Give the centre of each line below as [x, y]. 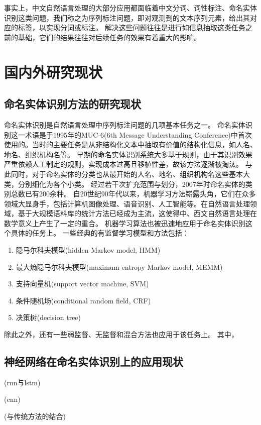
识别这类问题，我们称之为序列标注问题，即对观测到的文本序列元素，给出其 [127, 17]
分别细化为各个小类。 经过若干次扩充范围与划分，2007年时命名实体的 [132, 184]
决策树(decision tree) [48, 317]
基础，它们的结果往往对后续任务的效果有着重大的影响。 [109, 37]
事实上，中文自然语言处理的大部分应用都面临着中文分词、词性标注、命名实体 [130, 8]
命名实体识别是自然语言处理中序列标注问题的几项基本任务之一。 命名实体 [125, 124]
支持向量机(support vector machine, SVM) [82, 284]
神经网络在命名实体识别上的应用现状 [94, 361]
